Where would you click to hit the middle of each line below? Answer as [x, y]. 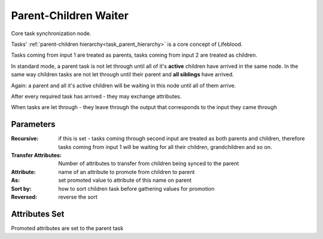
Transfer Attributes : [36, 155]
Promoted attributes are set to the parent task [67, 228]
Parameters [33, 124]
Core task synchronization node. [51, 33]
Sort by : [21, 188]
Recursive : [25, 139]
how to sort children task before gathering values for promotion [136, 188]
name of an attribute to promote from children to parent [127, 172]
